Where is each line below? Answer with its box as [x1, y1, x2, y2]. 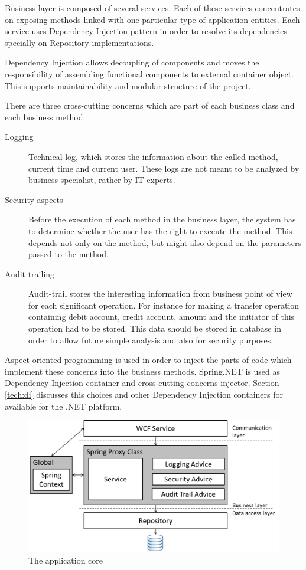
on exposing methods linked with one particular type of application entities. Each [5, 13, 300, 25]
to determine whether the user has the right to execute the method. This [28, 224, 292, 237]
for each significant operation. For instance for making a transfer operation [28, 299, 300, 311]
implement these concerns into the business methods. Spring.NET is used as [5, 365, 281, 377]
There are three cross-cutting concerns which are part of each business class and [5, 99, 295, 112]
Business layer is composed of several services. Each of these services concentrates [5, 2, 300, 14]
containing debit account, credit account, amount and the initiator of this [28, 310, 295, 323]
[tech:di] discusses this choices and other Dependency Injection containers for [5, 388, 284, 401]
